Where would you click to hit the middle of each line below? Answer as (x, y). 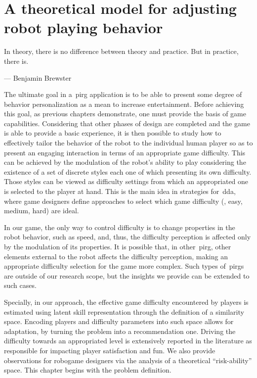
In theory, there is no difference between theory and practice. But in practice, (121, 51)
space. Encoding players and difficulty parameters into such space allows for (119, 321)
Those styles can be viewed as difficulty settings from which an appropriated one (126, 181)
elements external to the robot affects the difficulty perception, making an (116, 256)
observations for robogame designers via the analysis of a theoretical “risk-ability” (128, 360)
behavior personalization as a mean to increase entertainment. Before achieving (124, 104)
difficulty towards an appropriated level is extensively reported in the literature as (128, 341)
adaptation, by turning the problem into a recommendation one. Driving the (120, 331)
